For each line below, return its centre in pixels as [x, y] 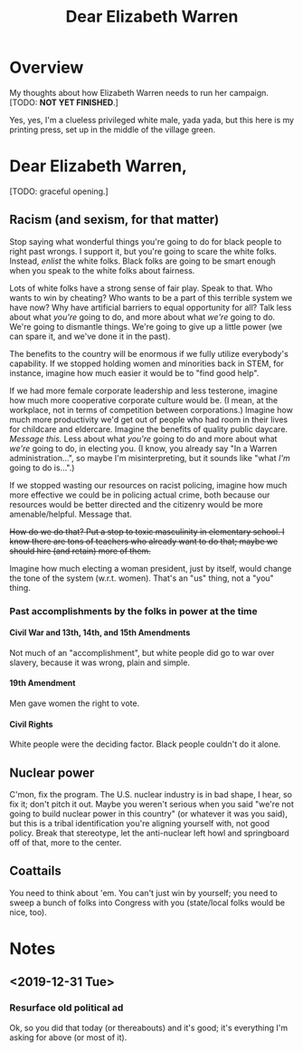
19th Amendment [43, 683]
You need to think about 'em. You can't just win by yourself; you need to [143, 893]
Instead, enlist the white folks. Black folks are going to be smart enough [142, 261]
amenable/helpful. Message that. [71, 514]
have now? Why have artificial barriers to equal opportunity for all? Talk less [151, 307]
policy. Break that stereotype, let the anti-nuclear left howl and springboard [149, 833]
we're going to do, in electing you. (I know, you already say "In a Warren [143, 448]
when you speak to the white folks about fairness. [102, 270]
